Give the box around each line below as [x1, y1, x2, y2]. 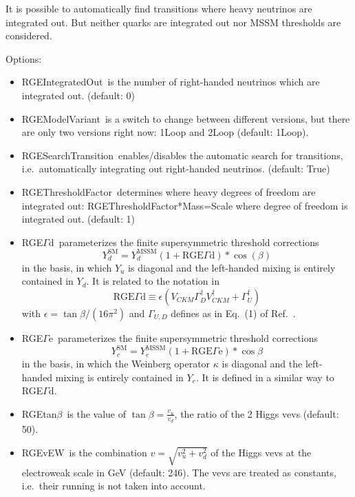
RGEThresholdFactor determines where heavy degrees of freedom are [21, 184, 316, 199]
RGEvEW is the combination [21, 445, 147, 459]
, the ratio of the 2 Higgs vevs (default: [174, 406, 339, 420]
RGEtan [21, 406, 57, 420]
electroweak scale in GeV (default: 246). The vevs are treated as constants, [21, 465, 336, 479]
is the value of [67, 406, 127, 420]
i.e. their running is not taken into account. [21, 478, 206, 493]
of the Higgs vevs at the [211, 445, 312, 459]
